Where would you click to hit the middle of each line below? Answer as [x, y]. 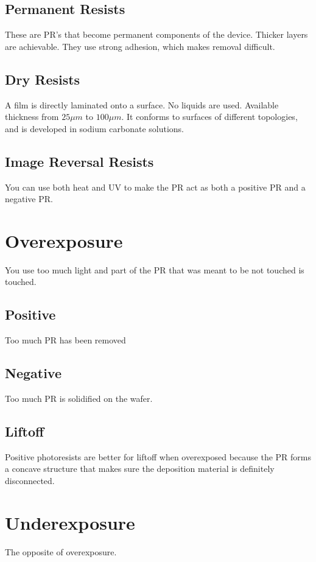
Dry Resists [43, 79]
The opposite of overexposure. [61, 551]
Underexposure [70, 522]
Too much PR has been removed [65, 340]
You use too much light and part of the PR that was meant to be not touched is [155, 269]
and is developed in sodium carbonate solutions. [94, 128]
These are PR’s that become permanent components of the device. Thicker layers [156, 34]
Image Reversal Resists [79, 161]
